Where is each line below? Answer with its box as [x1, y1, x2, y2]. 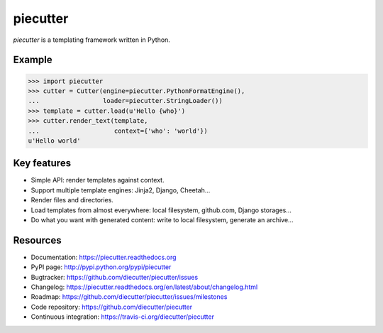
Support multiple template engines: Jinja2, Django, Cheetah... [30, 185, 211, 195]
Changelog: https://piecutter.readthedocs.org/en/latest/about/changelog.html [30, 283, 258, 291]
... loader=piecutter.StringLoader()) [28, 97, 223, 105]
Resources [13, 234, 62, 246]
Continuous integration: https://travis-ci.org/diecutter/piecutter [30, 312, 214, 321]
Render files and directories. [30, 196, 113, 204]
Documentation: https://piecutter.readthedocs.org [30, 253, 177, 261]
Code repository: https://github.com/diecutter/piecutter [30, 302, 193, 311]
